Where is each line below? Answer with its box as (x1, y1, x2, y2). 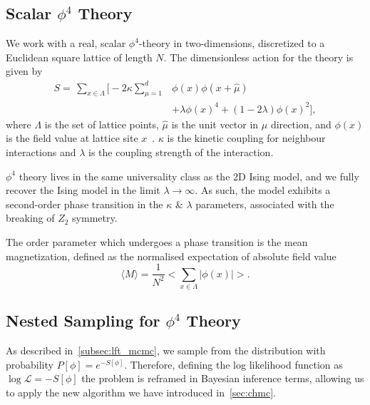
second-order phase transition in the (6, 196, 163, 211)
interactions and (6, 145, 76, 160)
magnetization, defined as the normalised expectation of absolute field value (6, 248, 336, 263)
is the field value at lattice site (6, 130, 138, 145)
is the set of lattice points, (44, 116, 159, 131)
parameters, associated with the (195, 196, 334, 211)
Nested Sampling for (6, 309, 160, 332)
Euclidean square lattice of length (6, 49, 153, 64)
